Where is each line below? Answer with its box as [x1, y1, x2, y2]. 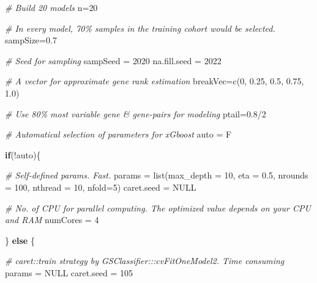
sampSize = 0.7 [5, 34, 57, 46]
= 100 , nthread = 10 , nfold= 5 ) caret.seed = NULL [5, 180, 196, 193]
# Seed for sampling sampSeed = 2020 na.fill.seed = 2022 [5, 54, 222, 67]
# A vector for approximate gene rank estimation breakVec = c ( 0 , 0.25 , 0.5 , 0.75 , [5, 75, 304, 87]
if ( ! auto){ [5, 148, 41, 161]
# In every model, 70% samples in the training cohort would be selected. [5, 21, 275, 34]
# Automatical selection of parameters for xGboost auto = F [5, 128, 232, 141]
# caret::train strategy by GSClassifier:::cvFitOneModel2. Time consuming [5, 254, 285, 267]
